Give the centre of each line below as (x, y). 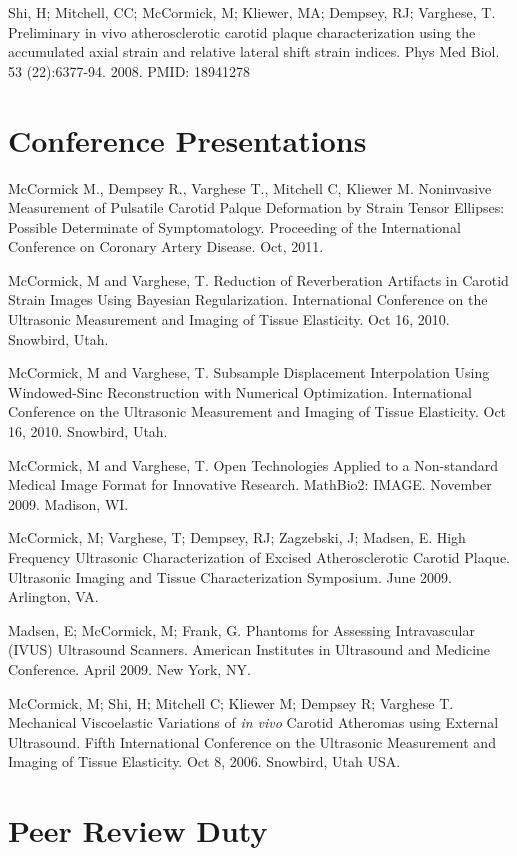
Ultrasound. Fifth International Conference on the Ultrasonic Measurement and (252, 741)
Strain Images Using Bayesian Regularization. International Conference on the (248, 299)
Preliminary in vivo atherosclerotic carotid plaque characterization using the (242, 31)
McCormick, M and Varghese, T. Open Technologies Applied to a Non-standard (253, 464)
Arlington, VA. (53, 596)
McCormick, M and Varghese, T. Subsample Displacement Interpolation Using (249, 372)
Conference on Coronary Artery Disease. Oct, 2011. (166, 246)
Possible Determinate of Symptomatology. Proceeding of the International (234, 226)
